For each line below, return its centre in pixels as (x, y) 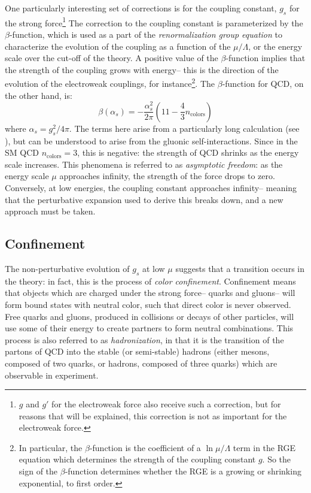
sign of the (38, 471)
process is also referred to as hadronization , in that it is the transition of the (144, 339)
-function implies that (266, 58)
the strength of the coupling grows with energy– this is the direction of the (142, 69)
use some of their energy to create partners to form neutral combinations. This (149, 328)
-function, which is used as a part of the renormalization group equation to (146, 34)
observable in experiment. (52, 375)
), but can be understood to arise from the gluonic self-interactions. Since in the (151, 140)
